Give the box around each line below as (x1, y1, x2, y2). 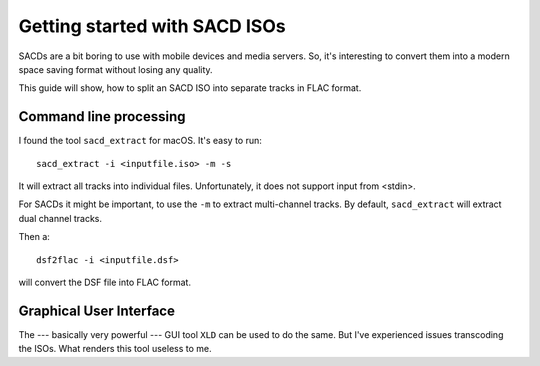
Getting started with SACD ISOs (18, 15, 286, 37)
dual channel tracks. (18, 212, 103, 224)
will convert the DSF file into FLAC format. (18, 276, 192, 288)
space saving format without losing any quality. (18, 63, 214, 75)
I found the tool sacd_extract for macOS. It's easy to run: (18, 135, 262, 147)
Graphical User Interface (18, 302, 175, 319)
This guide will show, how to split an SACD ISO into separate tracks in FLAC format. (18, 82, 362, 94)
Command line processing (18, 108, 186, 125)
